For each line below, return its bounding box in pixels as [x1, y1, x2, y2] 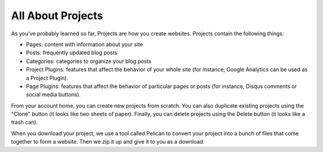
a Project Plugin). [26, 74, 69, 81]
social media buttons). [26, 91, 81, 98]
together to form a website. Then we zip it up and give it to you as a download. [11, 138, 205, 145]
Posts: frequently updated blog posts [26, 49, 118, 56]
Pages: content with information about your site [26, 41, 144, 48]
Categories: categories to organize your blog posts [26, 57, 152, 65]
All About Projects [11, 9, 103, 22]
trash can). [11, 118, 38, 126]
